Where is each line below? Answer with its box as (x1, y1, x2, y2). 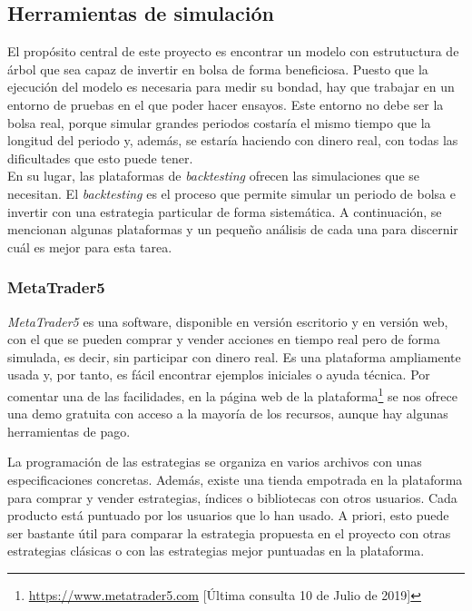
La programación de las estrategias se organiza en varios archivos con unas (7, 452, 422, 471)
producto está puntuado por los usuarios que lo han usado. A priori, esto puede (7, 506, 449, 525)
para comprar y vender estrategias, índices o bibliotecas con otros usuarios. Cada (7, 488, 457, 507)
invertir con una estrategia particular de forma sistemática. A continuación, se (7, 202, 442, 221)
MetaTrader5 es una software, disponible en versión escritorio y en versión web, (7, 311, 448, 330)
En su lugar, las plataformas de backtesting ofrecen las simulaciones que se (7, 166, 419, 185)
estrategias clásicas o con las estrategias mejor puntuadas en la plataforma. (7, 541, 425, 560)
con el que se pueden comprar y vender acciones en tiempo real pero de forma (7, 330, 440, 349)
